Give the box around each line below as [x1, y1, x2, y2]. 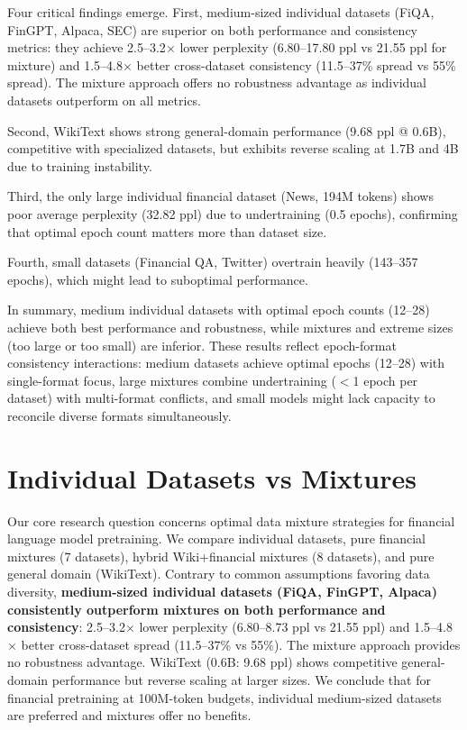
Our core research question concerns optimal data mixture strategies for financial [7, 511, 455, 530]
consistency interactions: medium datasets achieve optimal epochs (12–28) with [7, 353, 445, 372]
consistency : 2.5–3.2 [7, 617, 125, 636]
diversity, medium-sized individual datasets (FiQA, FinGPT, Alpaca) [7, 581, 437, 600]
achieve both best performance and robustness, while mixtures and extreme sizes [7, 317, 453, 336]
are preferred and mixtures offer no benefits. [7, 706, 252, 725]
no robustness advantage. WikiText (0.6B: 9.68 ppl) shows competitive [7, 652, 398, 671]
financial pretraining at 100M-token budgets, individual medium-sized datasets [7, 688, 442, 707]
